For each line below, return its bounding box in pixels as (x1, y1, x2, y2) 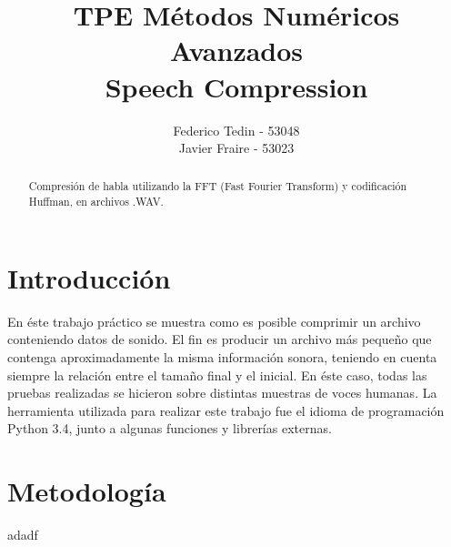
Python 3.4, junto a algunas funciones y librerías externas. (7, 419, 332, 438)
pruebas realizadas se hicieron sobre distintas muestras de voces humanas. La (7, 383, 437, 402)
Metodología (7, 472, 166, 510)
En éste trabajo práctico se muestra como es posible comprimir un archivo (7, 311, 421, 330)
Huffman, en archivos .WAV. (28, 194, 164, 209)
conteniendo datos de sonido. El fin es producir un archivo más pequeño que (7, 329, 432, 349)
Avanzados (169, 32, 304, 69)
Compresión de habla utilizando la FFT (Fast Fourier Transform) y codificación (28, 178, 407, 194)
